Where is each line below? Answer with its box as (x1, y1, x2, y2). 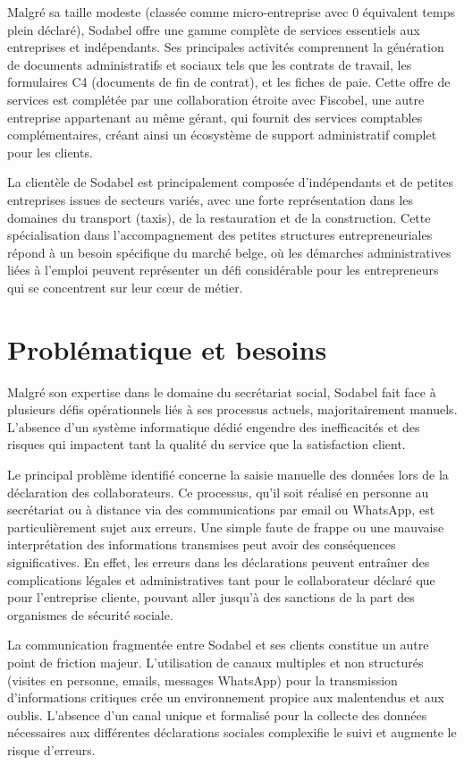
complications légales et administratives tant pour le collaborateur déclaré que (7, 570, 435, 589)
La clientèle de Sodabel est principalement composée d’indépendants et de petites (7, 173, 454, 191)
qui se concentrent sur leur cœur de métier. (7, 277, 243, 296)
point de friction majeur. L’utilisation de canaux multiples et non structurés (7, 652, 424, 671)
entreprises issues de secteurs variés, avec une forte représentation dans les (7, 190, 414, 208)
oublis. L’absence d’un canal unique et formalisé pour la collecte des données (7, 705, 427, 724)
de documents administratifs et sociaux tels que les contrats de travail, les (7, 55, 412, 73)
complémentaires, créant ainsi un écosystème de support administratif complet (7, 125, 437, 144)
